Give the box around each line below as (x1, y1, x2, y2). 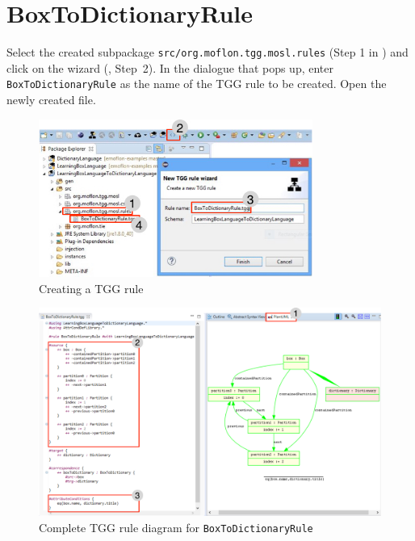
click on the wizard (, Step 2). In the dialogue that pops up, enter (6, 59, 334, 76)
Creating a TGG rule (39, 279, 144, 296)
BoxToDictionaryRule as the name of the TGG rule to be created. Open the (6, 75, 387, 92)
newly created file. (6, 91, 96, 108)
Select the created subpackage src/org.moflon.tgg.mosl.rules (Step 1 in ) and (6, 44, 409, 61)
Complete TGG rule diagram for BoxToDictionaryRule (39, 518, 313, 535)
